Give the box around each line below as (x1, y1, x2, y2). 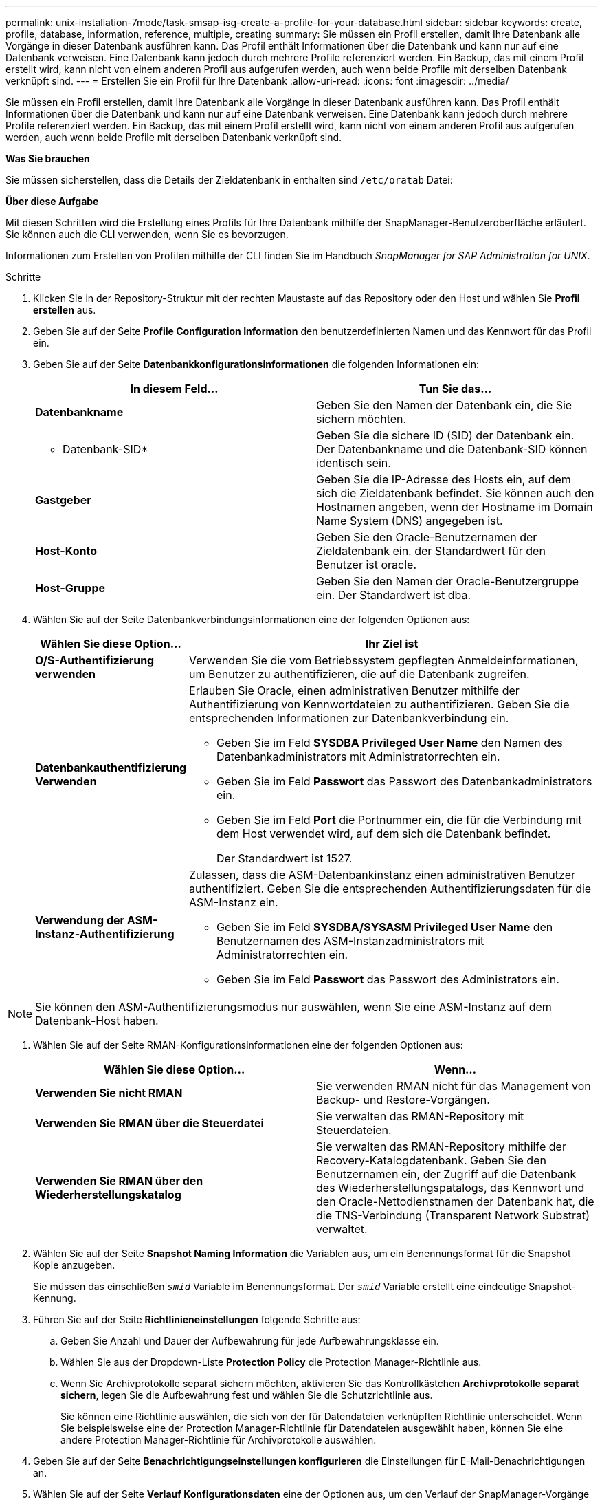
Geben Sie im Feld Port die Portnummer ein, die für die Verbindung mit (216, 813, 582, 827)
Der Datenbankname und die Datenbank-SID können (316, 442, 588, 456)
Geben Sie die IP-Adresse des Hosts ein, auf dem (316, 472, 571, 486)
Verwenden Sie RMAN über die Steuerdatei (35, 1116, 264, 1130)
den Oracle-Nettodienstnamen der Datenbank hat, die (316, 1195, 594, 1208)
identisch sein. (316, 456, 391, 470)
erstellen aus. (33, 304, 96, 316)
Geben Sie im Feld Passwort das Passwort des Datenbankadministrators (216, 774, 592, 788)
